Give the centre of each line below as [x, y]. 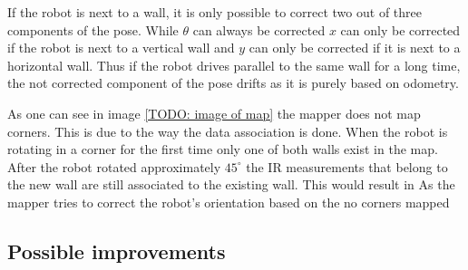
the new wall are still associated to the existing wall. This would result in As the [231, 184]
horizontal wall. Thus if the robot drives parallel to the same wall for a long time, [234, 65]
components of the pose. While [93, 29]
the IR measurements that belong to [347, 166]
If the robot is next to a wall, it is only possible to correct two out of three [214, 12]
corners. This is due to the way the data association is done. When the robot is [228, 131]
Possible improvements [117, 251]
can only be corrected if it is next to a [355, 48]
